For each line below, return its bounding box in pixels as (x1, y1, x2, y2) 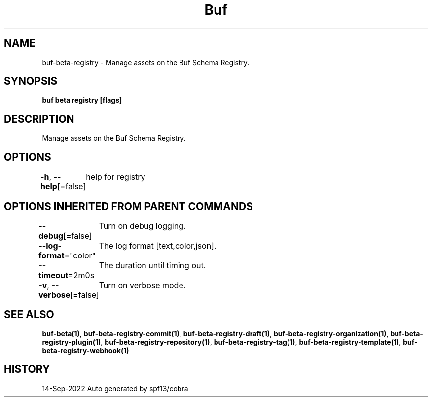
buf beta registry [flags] (42, 96, 122, 105)
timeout (38, 270, 69, 280)
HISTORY (4, 363, 50, 376)
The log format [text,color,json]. (99, 240, 216, 251)
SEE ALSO (4, 308, 54, 321)
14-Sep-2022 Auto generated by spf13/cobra (42, 384, 188, 393)
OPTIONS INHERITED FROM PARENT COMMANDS (4, 200, 253, 213)
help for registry (86, 172, 145, 182)
